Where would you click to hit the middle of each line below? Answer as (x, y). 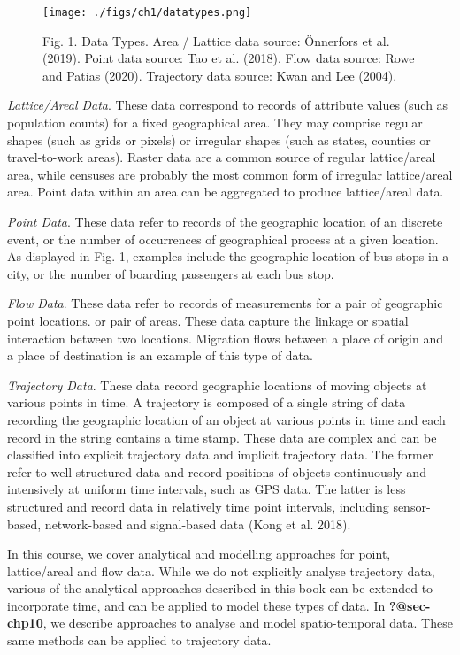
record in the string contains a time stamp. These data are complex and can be (222, 437)
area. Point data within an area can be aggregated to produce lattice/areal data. (226, 192)
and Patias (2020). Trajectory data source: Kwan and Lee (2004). (220, 75)
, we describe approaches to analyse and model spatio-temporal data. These (248, 623)
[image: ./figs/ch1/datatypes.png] (147, 12)
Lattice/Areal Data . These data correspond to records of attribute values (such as (228, 105)
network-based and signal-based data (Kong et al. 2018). (198, 524)
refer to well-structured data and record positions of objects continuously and (217, 471)
